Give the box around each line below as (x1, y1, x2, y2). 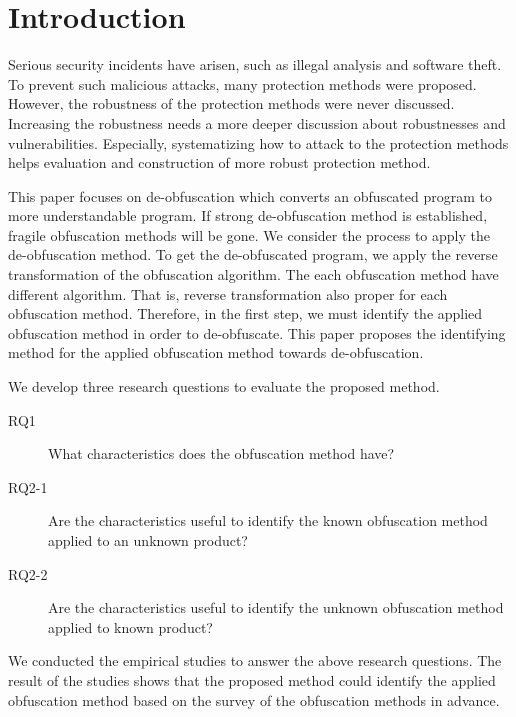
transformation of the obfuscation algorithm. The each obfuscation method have (8, 264, 499, 285)
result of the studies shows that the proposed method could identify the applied (8, 669, 496, 690)
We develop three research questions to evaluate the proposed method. (8, 376, 440, 397)
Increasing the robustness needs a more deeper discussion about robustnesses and (8, 112, 506, 133)
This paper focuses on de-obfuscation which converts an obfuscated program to (8, 185, 493, 206)
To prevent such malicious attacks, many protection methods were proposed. (8, 73, 477, 94)
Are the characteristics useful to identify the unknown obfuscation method (48, 597, 504, 618)
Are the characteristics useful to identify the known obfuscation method (48, 510, 488, 531)
